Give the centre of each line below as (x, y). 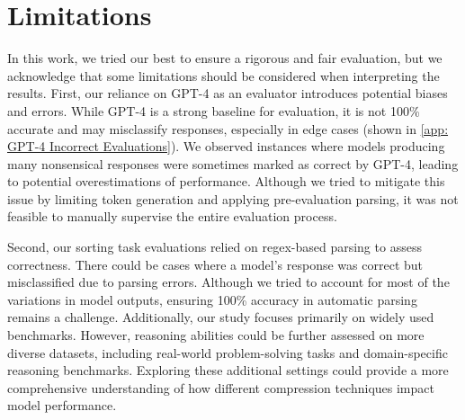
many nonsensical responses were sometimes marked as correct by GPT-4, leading (233, 163)
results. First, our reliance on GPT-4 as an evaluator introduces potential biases (228, 93)
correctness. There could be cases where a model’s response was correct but (215, 264)
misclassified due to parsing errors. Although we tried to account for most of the (228, 282)
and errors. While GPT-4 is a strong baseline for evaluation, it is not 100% (214, 110)
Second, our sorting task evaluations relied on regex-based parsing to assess (215, 247)
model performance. (62, 405)
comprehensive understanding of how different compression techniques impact (221, 387)
